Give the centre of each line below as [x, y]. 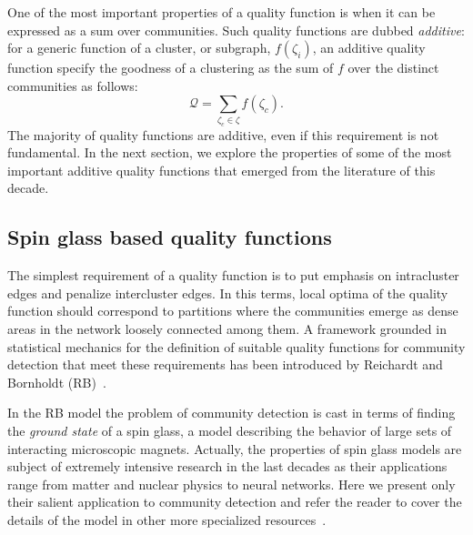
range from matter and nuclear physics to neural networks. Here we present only [231, 484]
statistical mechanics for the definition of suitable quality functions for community [236, 346]
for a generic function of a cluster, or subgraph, [139, 48]
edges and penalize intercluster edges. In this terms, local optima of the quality [228, 293]
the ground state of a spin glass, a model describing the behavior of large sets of [230, 430]
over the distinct [393, 68]
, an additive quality [369, 48]
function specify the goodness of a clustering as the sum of [171, 68]
